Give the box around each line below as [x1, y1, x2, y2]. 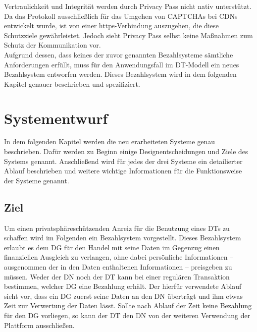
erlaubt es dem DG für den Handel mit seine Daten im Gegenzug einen [4, 242, 220, 252]
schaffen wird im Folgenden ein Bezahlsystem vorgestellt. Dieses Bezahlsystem [4, 232, 241, 243]
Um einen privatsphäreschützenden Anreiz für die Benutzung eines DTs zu [4, 222, 230, 233]
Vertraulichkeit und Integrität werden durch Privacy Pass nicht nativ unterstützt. [4, 1, 252, 11]
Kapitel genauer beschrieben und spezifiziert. [4, 78, 140, 89]
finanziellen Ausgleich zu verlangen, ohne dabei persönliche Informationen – [4, 252, 234, 262]
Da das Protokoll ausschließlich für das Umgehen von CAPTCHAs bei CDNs [4, 10, 238, 21]
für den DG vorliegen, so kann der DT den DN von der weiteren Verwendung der [4, 310, 251, 320]
